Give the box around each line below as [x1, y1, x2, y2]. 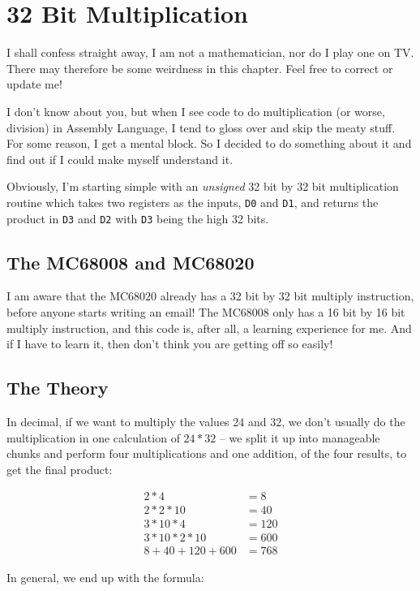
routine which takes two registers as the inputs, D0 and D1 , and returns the [6, 193, 379, 210]
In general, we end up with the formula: [6, 568, 204, 585]
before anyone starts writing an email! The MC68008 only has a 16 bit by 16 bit [6, 303, 405, 320]
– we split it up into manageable [219, 429, 380, 446]
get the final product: [6, 460, 113, 477]
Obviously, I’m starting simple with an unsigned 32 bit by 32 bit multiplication [6, 178, 399, 195]
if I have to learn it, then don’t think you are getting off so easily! [6, 335, 333, 352]
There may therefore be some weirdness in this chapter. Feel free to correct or [6, 59, 393, 76]
